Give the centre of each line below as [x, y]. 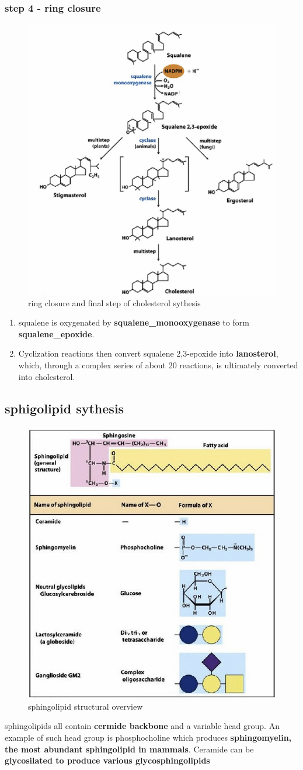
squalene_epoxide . [56, 333]
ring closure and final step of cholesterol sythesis [114, 302]
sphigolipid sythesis [65, 408]
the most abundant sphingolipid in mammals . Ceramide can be [129, 749]
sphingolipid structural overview [86, 706]
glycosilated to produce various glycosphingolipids [107, 760]
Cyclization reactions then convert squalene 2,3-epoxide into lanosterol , [148, 353]
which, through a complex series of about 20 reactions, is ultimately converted [158, 365]
